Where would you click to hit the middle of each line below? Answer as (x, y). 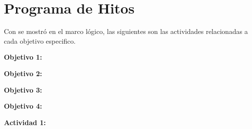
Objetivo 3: (23, 89)
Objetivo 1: (23, 57)
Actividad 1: (25, 122)
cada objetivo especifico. (40, 40)
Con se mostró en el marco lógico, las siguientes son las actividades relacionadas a (126, 31)
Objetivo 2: (23, 73)
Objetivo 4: (23, 106)
